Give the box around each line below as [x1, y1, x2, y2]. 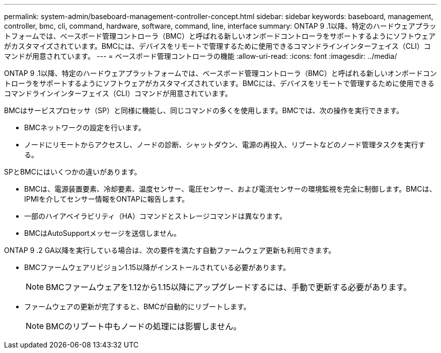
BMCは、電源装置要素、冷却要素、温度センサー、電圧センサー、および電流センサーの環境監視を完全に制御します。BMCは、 [24, 185, 436, 193]
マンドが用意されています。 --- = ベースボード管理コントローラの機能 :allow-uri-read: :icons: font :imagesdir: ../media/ [4, 52, 397, 60]
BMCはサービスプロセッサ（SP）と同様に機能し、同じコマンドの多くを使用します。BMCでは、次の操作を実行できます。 [4, 106, 404, 115]
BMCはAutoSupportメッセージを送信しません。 [24, 229, 181, 237]
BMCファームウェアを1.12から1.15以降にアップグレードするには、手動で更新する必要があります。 [46, 282, 412, 292]
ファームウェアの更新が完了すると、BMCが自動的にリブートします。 [24, 302, 251, 311]
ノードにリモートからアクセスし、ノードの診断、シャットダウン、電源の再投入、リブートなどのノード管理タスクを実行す [24, 140, 425, 149]
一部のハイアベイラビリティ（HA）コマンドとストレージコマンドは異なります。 [24, 212, 286, 220]
